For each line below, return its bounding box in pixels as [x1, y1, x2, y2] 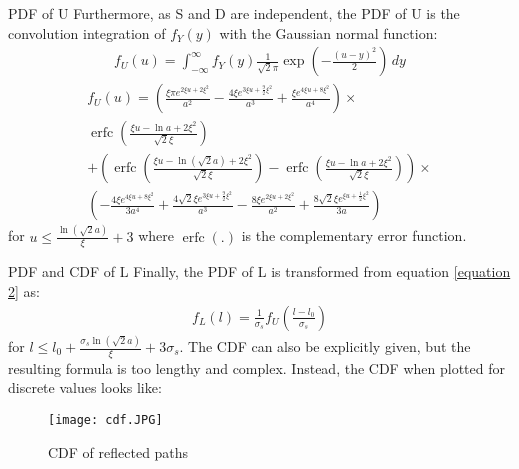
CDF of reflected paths [48, 441, 189, 462]
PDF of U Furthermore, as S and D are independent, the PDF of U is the [8, 3, 460, 23]
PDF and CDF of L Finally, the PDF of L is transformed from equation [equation [8, 261, 511, 282]
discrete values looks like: [8, 377, 162, 398]
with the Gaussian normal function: [219, 22, 438, 43]
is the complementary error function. [241, 225, 467, 246]
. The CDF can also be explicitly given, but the [179, 336, 471, 357]
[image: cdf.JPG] [48, 413, 163, 428]
